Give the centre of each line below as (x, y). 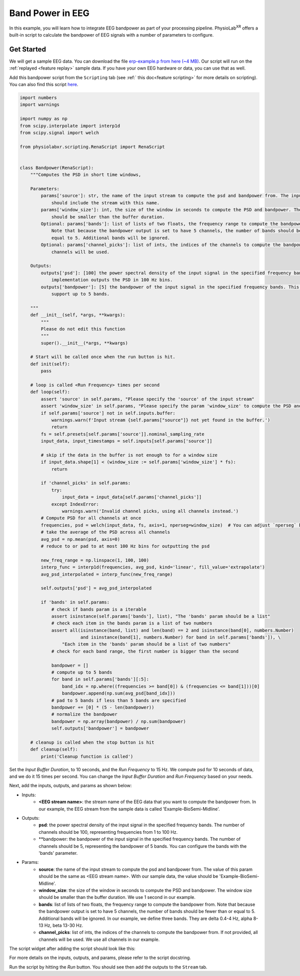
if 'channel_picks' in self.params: (86, 483)
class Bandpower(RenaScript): (57, 168)
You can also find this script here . (44, 85)
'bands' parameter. (58, 853)
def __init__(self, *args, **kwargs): (78, 315)
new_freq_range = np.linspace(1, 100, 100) (95, 560)
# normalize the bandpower (84, 714)
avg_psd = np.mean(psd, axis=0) (80, 539)
